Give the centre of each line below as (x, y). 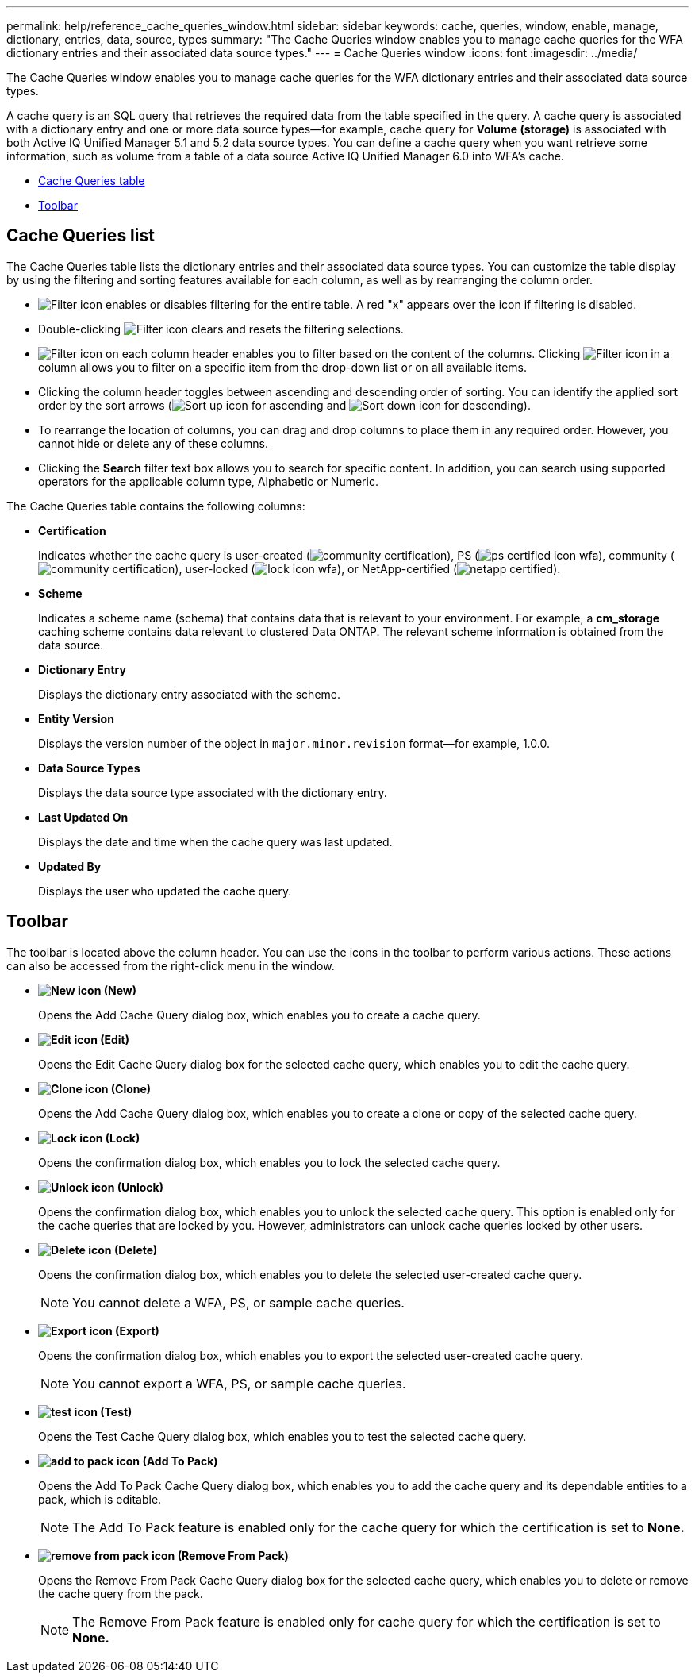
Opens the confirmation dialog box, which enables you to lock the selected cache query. (269, 1162)
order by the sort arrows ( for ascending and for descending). (284, 405)
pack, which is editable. (100, 1499)
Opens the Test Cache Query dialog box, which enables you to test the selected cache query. (282, 1436)
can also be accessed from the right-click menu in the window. (171, 965)
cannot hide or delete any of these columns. (154, 443)
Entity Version (76, 718)
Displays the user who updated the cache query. (165, 891)
